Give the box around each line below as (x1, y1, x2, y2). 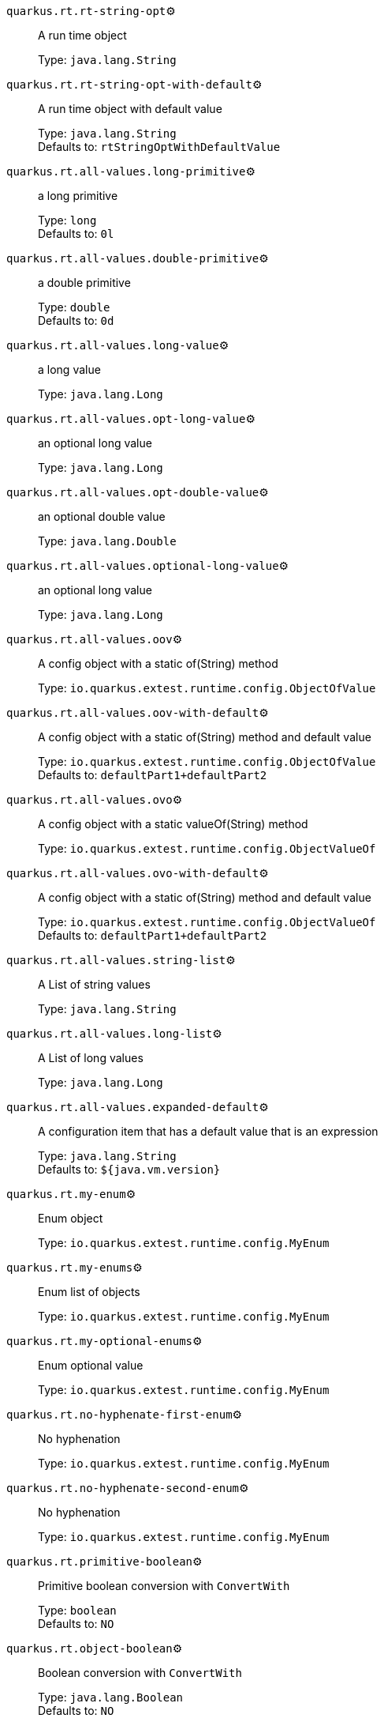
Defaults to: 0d (38, 314, 114, 327)
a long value (38, 363, 101, 376)
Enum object (38, 1211, 103, 1225)
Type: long (38, 213, 97, 227)
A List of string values (38, 978, 151, 991)
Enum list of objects (38, 1285, 140, 1298)
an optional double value (38, 510, 166, 523)
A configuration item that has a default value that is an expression (38, 1125, 378, 1138)
